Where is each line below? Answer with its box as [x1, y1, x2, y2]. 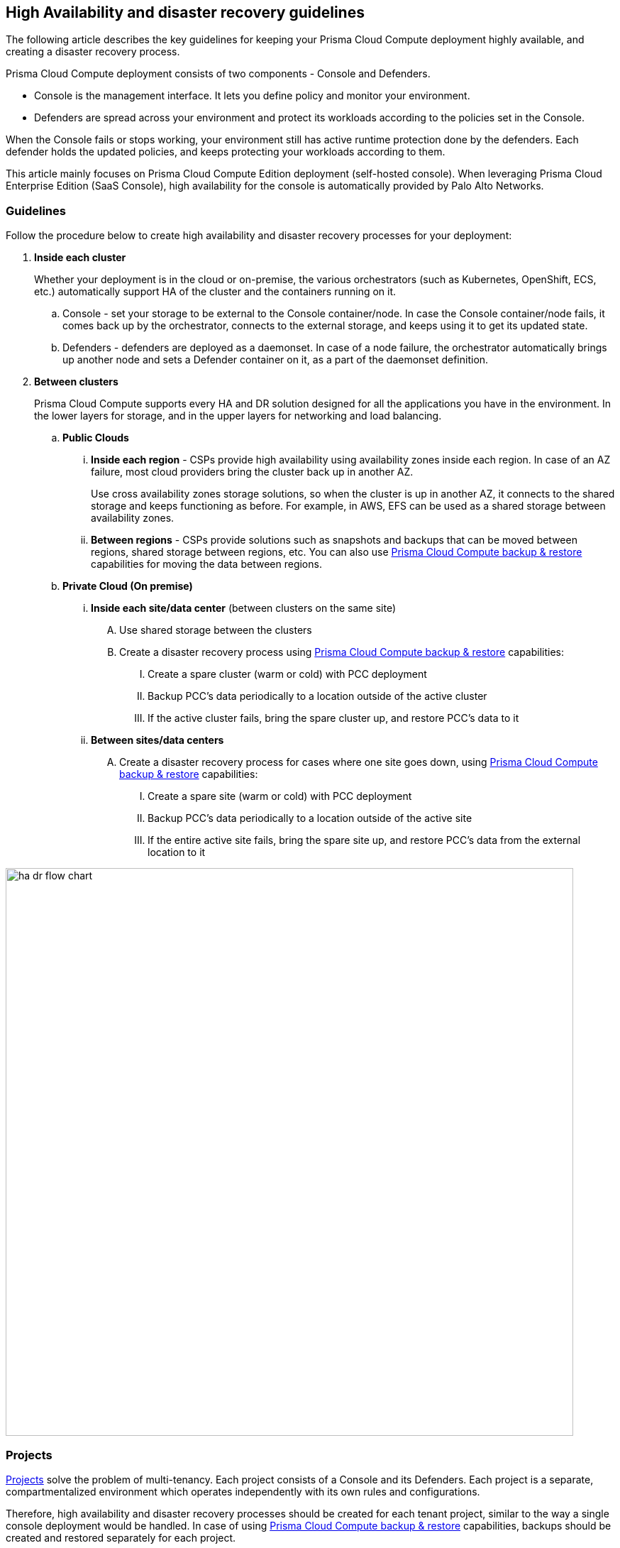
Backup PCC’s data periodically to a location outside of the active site [148, 812, 472, 825]
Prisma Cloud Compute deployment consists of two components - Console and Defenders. [6, 67, 431, 80]
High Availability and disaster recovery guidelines [6, 4, 365, 21]
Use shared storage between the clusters [119, 624, 312, 637]
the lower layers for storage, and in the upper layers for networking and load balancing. [34, 410, 442, 422]
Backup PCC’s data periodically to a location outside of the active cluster [148, 690, 487, 703]
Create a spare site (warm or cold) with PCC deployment [148, 790, 412, 803]
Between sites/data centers [91, 734, 224, 747]
